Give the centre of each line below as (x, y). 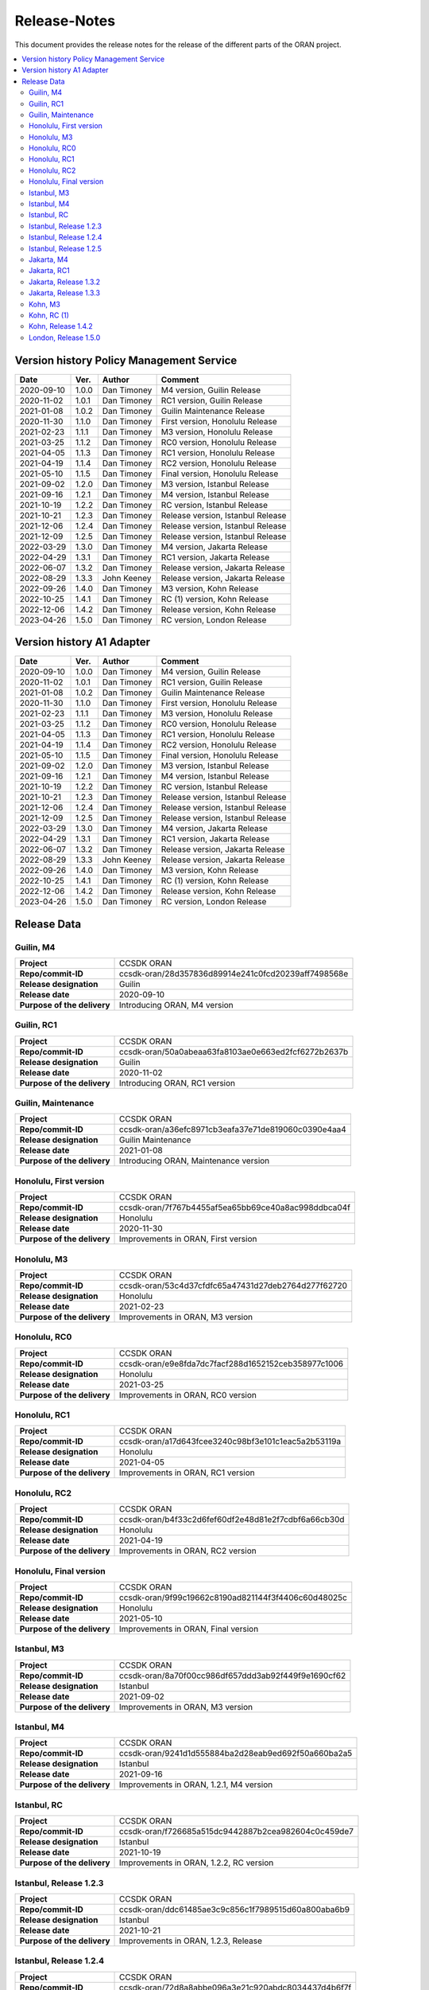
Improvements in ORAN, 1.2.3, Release (191, 1941)
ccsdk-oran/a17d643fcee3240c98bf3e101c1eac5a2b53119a (230, 1442)
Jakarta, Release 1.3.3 (65, 293)
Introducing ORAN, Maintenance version (195, 1161)
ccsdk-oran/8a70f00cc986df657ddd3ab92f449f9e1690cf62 (233, 1676)
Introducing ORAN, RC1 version (178, 1083)
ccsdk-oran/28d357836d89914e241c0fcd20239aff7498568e (234, 974)
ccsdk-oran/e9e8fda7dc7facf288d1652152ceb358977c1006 (232, 1364)
